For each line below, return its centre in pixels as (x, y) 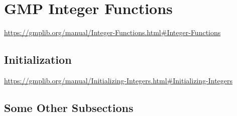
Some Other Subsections (69, 107)
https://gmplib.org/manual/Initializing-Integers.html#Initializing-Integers (118, 80)
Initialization (38, 60)
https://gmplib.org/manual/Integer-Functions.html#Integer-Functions (112, 32)
